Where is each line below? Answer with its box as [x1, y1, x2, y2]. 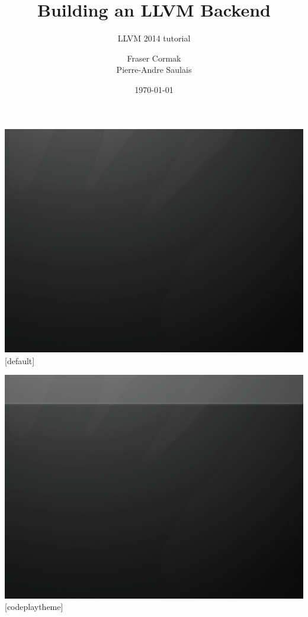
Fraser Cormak [127, 52, 181, 64]
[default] [5, 354, 35, 367]
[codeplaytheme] [5, 600, 63, 613]
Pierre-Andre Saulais [116, 63, 192, 76]
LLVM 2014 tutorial [117, 32, 191, 44]
